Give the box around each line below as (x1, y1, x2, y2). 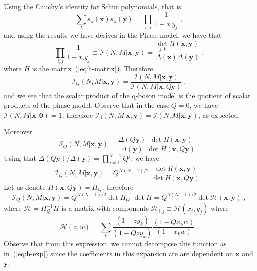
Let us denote (4, 181, 46, 192)
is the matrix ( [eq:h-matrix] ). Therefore (32, 63, 153, 73)
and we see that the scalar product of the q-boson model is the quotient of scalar (4, 90, 251, 100)
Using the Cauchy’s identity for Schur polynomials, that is (4, 1, 181, 11)
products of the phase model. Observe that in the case (4, 100, 170, 110)
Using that (4, 153, 37, 163)
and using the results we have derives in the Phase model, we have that (4, 30, 222, 40)
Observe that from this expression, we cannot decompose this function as (4, 238, 227, 249)
